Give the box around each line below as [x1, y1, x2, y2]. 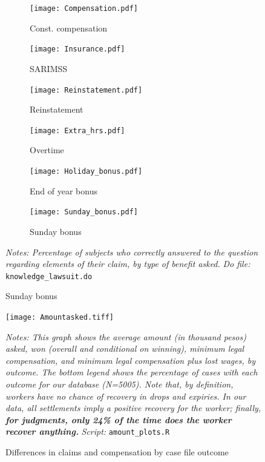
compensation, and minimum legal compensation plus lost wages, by [5, 354, 255, 366]
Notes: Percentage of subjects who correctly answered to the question [5, 245, 258, 258]
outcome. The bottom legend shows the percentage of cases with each [5, 366, 258, 378]
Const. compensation [30, 21, 108, 34]
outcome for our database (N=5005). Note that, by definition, [5, 377, 234, 390]
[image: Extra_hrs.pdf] [30, 126, 125, 135]
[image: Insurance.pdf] [30, 45, 125, 54]
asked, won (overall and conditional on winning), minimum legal [5, 342, 244, 355]
